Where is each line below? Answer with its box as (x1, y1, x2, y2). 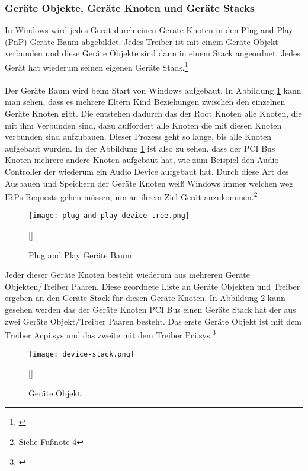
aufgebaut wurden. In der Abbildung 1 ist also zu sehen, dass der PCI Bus (5, 142, 275, 154)
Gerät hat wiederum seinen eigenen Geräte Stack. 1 (5, 59, 188, 73)
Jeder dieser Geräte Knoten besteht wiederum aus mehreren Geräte (5, 268, 250, 281)
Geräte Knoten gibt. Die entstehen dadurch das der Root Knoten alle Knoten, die (5, 107, 302, 120)
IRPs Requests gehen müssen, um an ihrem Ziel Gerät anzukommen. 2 (5, 189, 258, 203)
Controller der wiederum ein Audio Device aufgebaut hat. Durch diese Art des (5, 165, 289, 177)
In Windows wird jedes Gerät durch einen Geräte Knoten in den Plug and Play (5, 24, 293, 36)
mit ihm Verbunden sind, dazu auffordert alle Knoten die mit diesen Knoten (5, 118, 282, 131)
